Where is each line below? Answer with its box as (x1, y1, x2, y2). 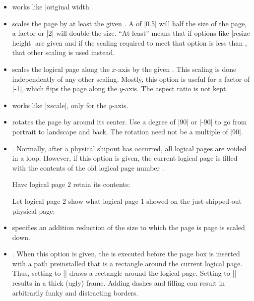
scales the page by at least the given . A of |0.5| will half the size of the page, (12, 18, 247, 28)
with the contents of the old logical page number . (12, 162, 164, 173)
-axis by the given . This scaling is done (116, 63, 237, 74)
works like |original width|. (12, 1, 93, 11)
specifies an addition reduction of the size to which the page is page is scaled (12, 222, 245, 233)
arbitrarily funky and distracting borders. (12, 287, 138, 298)
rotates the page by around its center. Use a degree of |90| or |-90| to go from (12, 117, 247, 127)
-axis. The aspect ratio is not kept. (123, 83, 228, 94)
